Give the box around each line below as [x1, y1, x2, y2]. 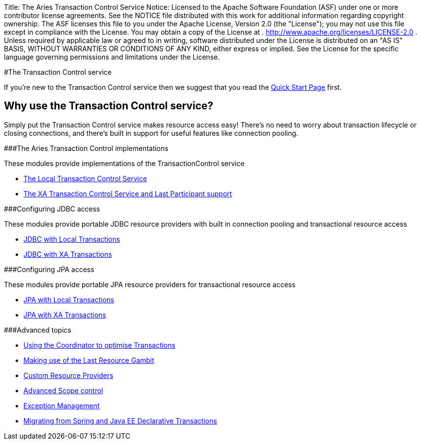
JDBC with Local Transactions [23, 234, 120, 243]
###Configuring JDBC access [4, 204, 100, 213]
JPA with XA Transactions [23, 310, 106, 319]
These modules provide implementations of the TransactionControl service [4, 159, 245, 168]
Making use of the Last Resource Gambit [23, 356, 154, 364]
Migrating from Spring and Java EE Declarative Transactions [23, 416, 217, 425]
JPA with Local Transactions [23, 295, 114, 304]
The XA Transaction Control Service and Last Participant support [23, 189, 232, 198]
